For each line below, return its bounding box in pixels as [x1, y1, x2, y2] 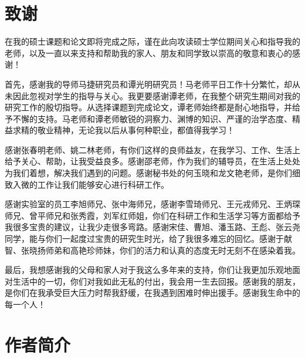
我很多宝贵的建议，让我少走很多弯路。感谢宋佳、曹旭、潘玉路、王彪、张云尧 [5, 221, 300, 233]
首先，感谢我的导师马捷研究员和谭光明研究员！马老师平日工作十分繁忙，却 [5, 77, 292, 90]
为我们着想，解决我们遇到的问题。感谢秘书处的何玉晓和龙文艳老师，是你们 [5, 167, 292, 179]
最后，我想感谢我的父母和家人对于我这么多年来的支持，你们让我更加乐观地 [5, 264, 292, 276]
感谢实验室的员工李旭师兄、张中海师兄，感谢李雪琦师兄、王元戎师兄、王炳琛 [5, 198, 300, 210]
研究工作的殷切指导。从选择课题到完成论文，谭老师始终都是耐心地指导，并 [5, 101, 292, 113]
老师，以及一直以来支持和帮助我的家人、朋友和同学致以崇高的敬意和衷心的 [5, 46, 292, 59]
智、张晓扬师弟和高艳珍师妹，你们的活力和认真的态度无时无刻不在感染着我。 [5, 244, 300, 256]
